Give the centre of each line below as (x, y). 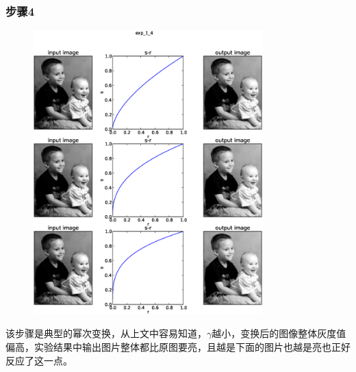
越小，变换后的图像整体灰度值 (279, 333)
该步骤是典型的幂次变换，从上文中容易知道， (106, 333)
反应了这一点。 (39, 360)
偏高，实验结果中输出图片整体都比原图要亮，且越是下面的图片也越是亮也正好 (178, 346)
